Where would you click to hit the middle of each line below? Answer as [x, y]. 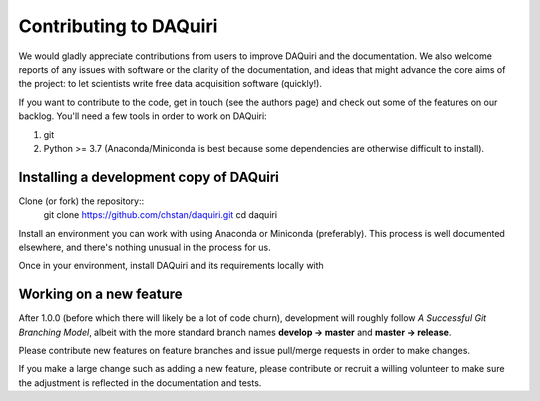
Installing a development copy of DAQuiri [148, 176]
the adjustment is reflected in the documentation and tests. [140, 382]
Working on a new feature [101, 294]
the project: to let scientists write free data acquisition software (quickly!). [170, 84]
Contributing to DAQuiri [118, 26]
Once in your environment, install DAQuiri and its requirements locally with [171, 266]
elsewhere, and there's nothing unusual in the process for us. [145, 247]
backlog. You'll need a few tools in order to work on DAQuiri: [142, 116]
